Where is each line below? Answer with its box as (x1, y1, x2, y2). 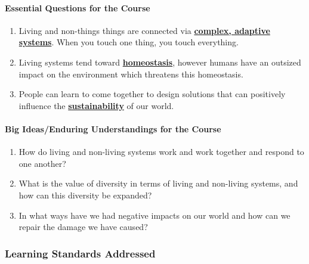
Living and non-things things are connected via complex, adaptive (18, 24, 270, 36)
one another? (18, 157, 66, 169)
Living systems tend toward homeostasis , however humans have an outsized (18, 55, 301, 68)
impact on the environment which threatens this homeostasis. (18, 67, 243, 80)
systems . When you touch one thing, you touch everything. (18, 36, 239, 48)
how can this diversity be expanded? (18, 188, 152, 201)
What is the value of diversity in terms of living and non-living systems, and (18, 177, 298, 190)
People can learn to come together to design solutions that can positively (18, 88, 286, 100)
